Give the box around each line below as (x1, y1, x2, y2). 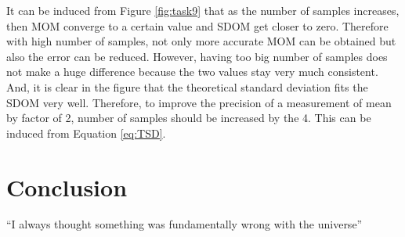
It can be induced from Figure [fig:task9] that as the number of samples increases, (6, 2, 400, 18)
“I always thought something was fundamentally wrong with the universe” (6, 216, 363, 232)
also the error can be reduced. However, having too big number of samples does (6, 48, 388, 64)
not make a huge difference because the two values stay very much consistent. (6, 63, 378, 80)
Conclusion (6, 171, 128, 203)
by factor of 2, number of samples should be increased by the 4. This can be (6, 110, 371, 126)
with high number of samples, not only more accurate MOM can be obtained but (6, 33, 396, 49)
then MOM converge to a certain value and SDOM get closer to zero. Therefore (6, 17, 389, 34)
